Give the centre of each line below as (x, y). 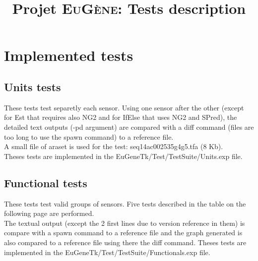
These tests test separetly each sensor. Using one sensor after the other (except (124, 107)
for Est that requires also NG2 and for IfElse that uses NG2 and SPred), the (121, 117)
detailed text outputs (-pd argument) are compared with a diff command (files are (129, 127)
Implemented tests (69, 55)
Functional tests (46, 183)
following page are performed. (49, 213)
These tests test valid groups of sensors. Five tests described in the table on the (125, 203)
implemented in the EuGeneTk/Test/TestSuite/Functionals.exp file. (107, 252)
